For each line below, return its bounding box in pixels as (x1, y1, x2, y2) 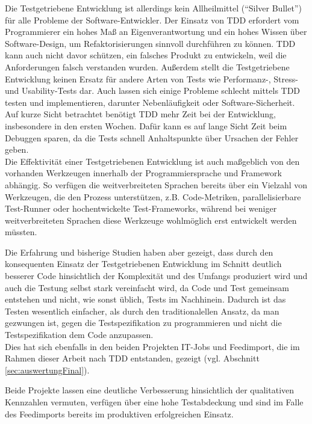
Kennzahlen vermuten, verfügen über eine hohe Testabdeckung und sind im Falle (5, 396, 304, 408)
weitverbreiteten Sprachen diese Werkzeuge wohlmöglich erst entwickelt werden (5, 214, 297, 226)
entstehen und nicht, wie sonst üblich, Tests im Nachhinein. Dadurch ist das (5, 293, 286, 306)
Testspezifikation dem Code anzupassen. (5, 328, 154, 341)
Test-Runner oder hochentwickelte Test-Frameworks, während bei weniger (5, 202, 277, 215)
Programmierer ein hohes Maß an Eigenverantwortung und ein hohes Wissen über (5, 25, 307, 38)
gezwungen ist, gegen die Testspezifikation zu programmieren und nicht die (5, 316, 282, 329)
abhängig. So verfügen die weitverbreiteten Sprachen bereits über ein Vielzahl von (5, 178, 308, 191)
